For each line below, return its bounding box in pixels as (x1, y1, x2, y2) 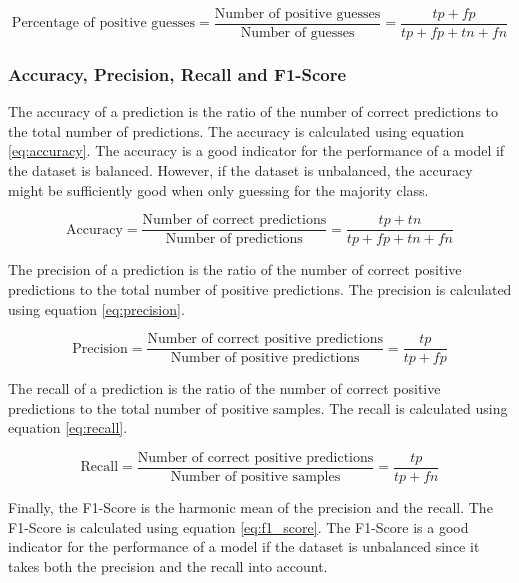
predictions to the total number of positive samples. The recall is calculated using (8, 397, 508, 418)
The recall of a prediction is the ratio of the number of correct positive (8, 378, 441, 399)
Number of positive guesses (214, 7, 381, 21)
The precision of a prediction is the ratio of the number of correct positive (8, 259, 462, 280)
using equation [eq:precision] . (8, 298, 185, 319)
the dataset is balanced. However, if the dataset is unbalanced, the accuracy (8, 160, 473, 181)
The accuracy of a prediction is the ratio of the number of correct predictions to (8, 101, 499, 122)
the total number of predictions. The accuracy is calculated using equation (8, 120, 465, 141)
